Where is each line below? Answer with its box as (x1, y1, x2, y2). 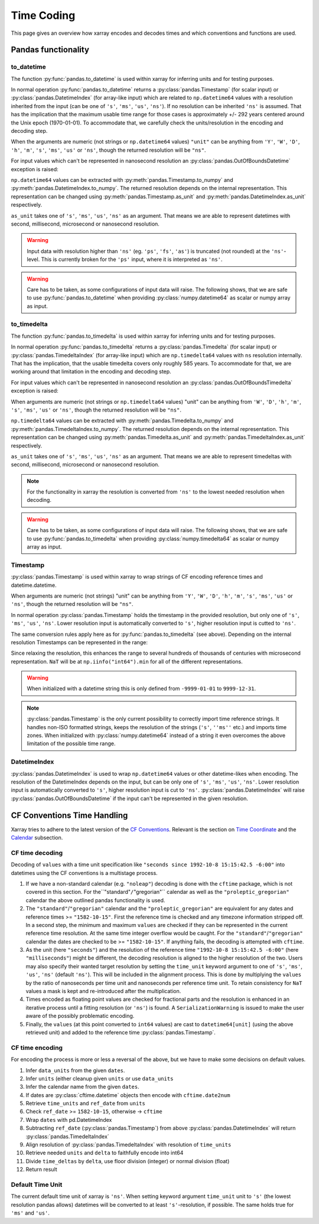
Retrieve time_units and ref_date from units (25, 1100, 146, 1107)
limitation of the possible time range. (27, 740, 116, 747)
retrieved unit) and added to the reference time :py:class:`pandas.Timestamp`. (25, 1029, 216, 1036)
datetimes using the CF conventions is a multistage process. (11, 869, 158, 876)
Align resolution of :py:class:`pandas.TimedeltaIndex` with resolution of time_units (25, 1141, 232, 1148)
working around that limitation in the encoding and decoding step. (11, 368, 171, 375)
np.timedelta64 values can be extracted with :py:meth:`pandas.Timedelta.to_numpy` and (11, 417, 233, 425)
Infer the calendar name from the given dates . (25, 1083, 140, 1091)
